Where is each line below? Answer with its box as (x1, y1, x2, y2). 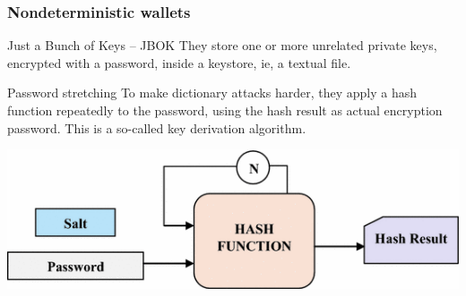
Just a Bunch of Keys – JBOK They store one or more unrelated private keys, (7, 36, 437, 55)
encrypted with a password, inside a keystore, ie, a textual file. (7, 53, 351, 72)
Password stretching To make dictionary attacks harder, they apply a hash (7, 83, 417, 102)
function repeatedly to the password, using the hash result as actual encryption (7, 101, 443, 119)
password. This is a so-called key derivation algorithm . (7, 118, 306, 137)
